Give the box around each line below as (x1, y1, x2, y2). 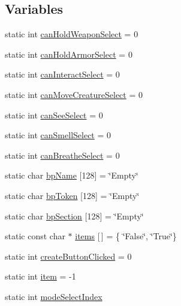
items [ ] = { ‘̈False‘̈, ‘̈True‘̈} (75, 230, 177, 242)
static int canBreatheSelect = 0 (5, 148, 120, 161)
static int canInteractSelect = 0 (5, 68, 120, 81)
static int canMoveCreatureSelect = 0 (5, 88, 143, 100)
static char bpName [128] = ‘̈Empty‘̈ (5, 169, 138, 182)
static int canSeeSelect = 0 (5, 108, 103, 121)
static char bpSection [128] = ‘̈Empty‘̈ (5, 209, 144, 222)
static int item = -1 (5, 270, 76, 283)
